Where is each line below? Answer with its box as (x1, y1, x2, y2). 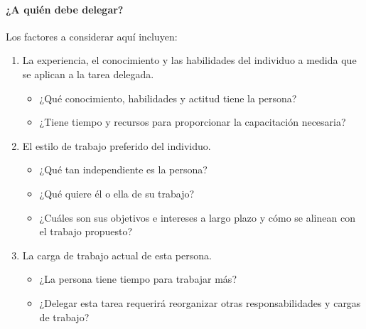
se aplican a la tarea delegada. (22, 66, 154, 81)
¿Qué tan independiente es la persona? (39, 162, 208, 177)
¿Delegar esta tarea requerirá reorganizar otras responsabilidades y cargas (39, 295, 361, 310)
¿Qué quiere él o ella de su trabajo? (39, 185, 195, 200)
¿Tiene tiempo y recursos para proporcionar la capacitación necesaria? (39, 114, 346, 129)
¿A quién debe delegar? (6, 1, 124, 16)
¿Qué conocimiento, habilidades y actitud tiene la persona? (39, 90, 297, 105)
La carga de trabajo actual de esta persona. (22, 247, 212, 262)
